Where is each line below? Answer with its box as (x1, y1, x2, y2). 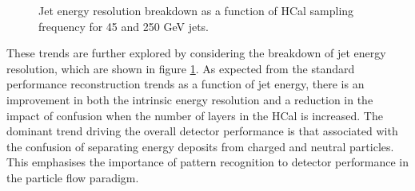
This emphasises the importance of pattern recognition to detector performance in (6, 154, 409, 170)
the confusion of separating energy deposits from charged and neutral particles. (6, 138, 394, 154)
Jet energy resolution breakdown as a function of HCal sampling (38, 2, 354, 18)
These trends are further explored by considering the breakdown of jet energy (6, 45, 386, 61)
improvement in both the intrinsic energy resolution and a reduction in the (6, 91, 373, 107)
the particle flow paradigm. (6, 169, 139, 185)
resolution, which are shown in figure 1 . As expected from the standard (6, 60, 355, 76)
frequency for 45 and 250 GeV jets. (38, 18, 209, 34)
